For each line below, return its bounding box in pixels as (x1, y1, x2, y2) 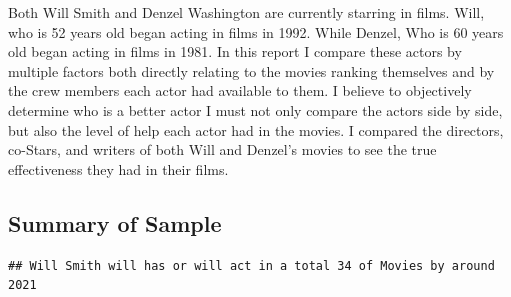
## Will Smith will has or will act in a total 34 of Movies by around (8, 258, 495, 273)
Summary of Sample (8, 207, 222, 238)
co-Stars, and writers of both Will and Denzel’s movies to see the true (8, 139, 437, 160)
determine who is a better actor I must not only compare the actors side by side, (8, 99, 503, 120)
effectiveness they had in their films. (8, 158, 229, 179)
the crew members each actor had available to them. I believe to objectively (8, 80, 472, 101)
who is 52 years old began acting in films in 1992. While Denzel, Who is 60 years (8, 21, 504, 42)
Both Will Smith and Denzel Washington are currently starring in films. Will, (8, 2, 485, 22)
